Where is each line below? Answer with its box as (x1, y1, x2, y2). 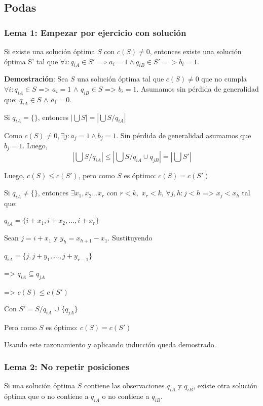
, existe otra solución (193, 380, 257, 391)
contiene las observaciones (84, 380, 165, 391)
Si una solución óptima (4, 380, 76, 391)
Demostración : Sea (4, 73, 68, 84)
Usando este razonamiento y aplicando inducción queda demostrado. (4, 339, 216, 349)
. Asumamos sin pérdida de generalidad (136, 83, 259, 94)
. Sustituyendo (107, 232, 153, 243)
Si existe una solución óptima (4, 46, 95, 56)
